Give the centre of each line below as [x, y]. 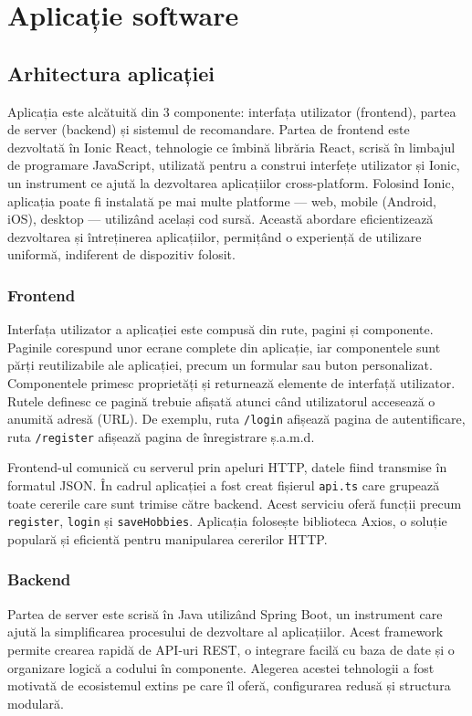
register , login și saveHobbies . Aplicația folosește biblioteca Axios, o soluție [227, 521]
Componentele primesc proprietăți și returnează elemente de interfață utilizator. [231, 382]
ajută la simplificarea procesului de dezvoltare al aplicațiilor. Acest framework [226, 632]
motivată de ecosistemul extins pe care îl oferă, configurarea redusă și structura [229, 685]
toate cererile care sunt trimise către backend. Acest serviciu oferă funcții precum [235, 503]
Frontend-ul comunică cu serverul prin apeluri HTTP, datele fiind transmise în [227, 467]
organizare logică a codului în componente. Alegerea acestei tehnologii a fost [221, 667]
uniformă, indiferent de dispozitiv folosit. [121, 254]
